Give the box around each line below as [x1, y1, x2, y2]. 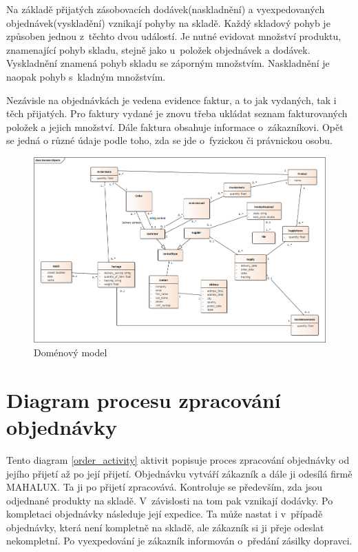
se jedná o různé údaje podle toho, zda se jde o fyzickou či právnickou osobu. [6, 133, 333, 147]
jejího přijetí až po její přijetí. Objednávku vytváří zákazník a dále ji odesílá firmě [6, 466, 352, 480]
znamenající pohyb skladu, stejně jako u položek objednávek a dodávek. [6, 42, 310, 57]
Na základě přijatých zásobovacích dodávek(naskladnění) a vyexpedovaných [6, 2, 325, 16]
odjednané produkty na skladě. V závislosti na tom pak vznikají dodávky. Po [6, 493, 333, 507]
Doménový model [34, 345, 107, 359]
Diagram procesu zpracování [6, 385, 281, 413]
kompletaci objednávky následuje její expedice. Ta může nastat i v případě [6, 507, 323, 521]
